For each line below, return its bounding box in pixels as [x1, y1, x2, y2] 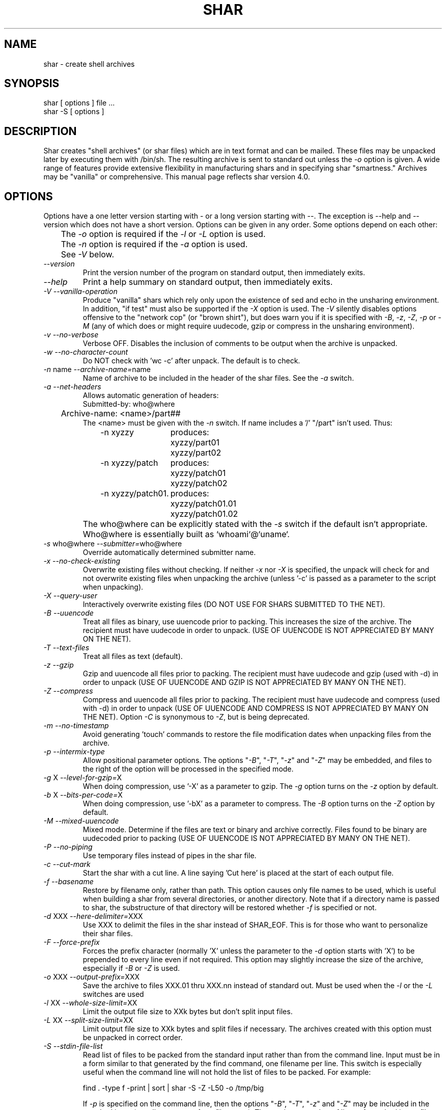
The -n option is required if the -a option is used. [61, 239, 248, 250]
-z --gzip [43, 660, 74, 670]
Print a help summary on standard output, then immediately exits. [82, 277, 333, 287]
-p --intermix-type [43, 747, 105, 756]
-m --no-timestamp [43, 721, 109, 730]
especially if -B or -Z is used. [82, 964, 180, 973]
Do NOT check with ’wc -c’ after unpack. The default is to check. [82, 356, 300, 365]
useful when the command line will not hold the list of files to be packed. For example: [82, 1068, 371, 1077]
